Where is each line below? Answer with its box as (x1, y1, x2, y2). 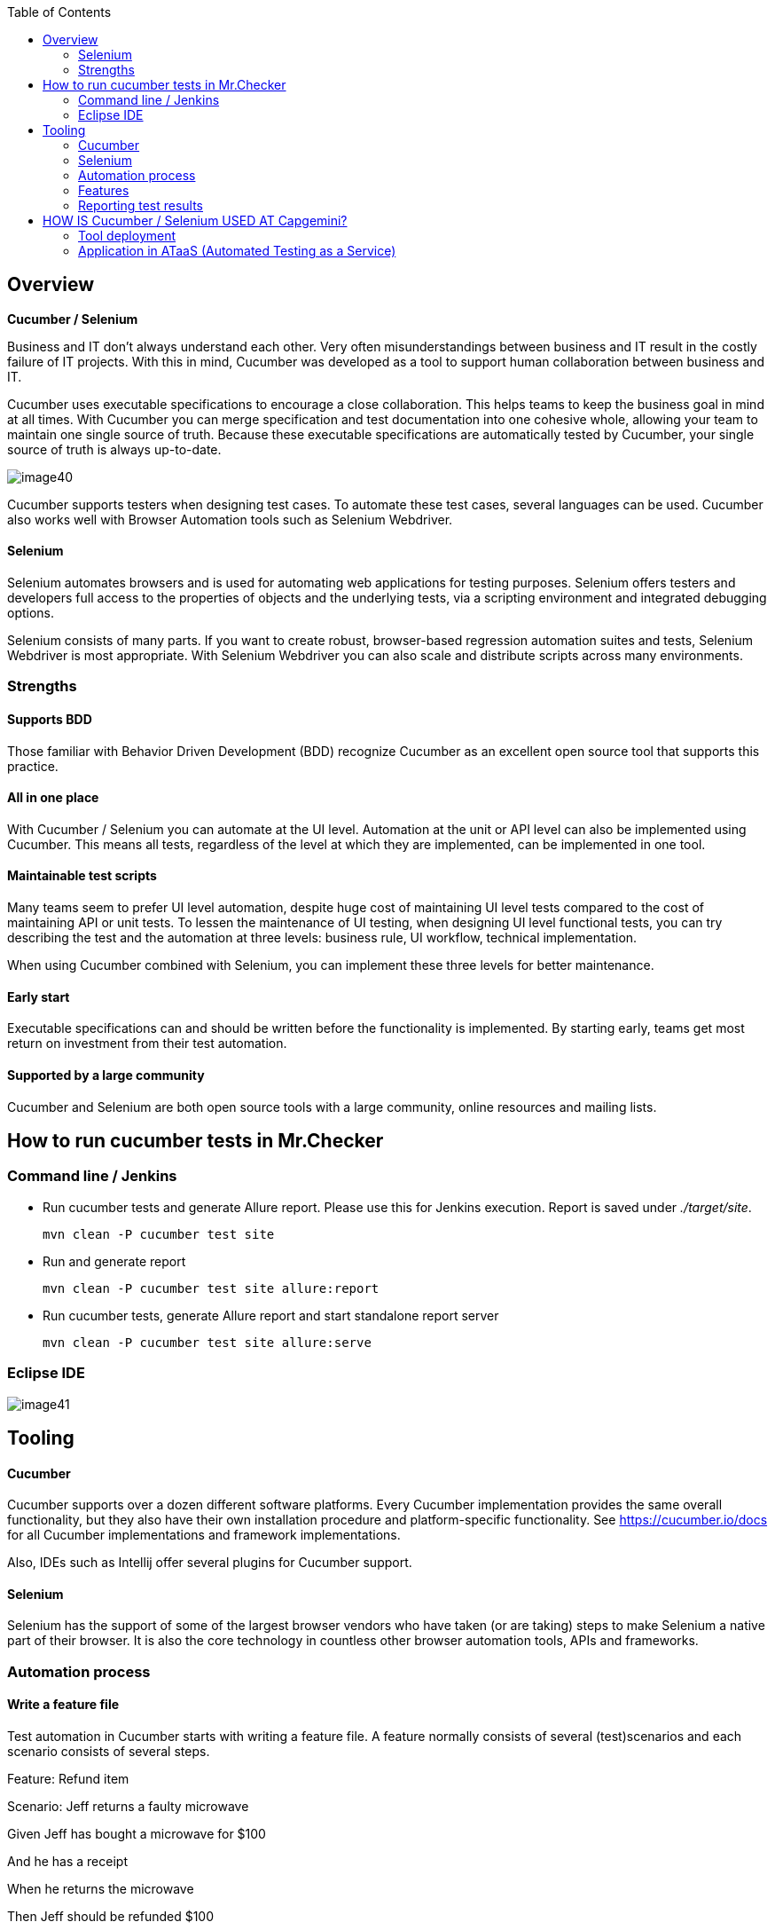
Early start (7, 989, 70, 1004)
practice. (7, 758, 59, 774)
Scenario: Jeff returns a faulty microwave (7, 1798, 249, 1814)
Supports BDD (7, 712, 92, 728)
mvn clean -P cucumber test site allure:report (43, 1280, 380, 1296)
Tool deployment (78, 228, 176, 243)
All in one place (7, 790, 99, 806)
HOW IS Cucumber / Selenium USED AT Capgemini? (43, 213, 348, 228)
